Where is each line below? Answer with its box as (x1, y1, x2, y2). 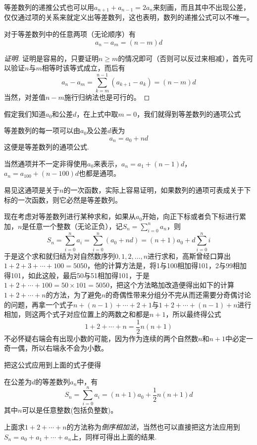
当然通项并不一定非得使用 (4, 158, 87, 168)
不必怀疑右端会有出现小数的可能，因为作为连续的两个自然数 (4, 333, 198, 343)
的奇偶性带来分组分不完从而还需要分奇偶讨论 (105, 290, 252, 300)
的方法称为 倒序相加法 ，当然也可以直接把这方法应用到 (66, 421, 240, 432)
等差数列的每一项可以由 (4, 125, 80, 136)
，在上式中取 (76, 108, 118, 119)
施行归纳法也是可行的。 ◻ (64, 91, 150, 102)
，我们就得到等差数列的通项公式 (137, 108, 241, 119)
